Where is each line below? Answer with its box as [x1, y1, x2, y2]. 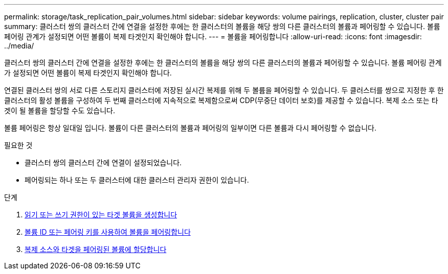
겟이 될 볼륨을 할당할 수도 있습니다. [4, 106, 115, 115]
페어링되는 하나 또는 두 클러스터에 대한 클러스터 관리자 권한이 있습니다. [25, 176, 249, 184]
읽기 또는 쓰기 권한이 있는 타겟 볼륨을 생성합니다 [25, 210, 177, 219]
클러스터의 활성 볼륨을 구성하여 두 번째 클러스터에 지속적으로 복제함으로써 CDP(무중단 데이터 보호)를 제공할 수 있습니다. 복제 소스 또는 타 [4, 96, 438, 105]
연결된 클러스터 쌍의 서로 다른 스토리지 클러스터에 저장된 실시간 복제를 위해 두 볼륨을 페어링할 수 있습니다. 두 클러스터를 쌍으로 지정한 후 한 [4, 86, 444, 94]
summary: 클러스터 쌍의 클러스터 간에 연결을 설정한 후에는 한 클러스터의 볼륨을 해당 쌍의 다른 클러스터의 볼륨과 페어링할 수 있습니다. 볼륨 [4, 22, 440, 31]
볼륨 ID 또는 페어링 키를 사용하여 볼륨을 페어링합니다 [25, 228, 191, 236]
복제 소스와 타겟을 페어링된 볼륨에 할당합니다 [25, 245, 167, 254]
